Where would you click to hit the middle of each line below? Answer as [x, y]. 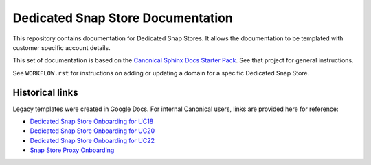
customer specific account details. [61, 47]
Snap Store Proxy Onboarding [72, 150]
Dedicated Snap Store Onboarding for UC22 [92, 140]
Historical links [45, 92]
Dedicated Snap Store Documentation [123, 18]
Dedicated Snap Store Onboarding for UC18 [92, 122]
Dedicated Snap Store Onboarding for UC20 [92, 131]
